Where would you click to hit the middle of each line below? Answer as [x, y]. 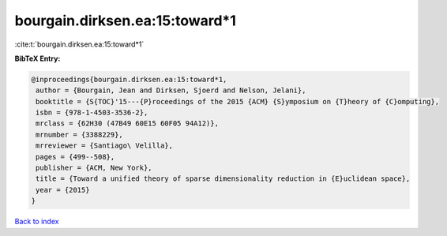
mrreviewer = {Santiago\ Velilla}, [105, 146]
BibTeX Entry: [38, 58]
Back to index [37, 222]
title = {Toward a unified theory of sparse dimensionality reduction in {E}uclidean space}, [223, 179]
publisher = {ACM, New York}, [94, 168]
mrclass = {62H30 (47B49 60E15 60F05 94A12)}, [127, 124]
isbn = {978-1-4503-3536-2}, [92, 113]
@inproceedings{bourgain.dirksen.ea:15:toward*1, [129, 79]
